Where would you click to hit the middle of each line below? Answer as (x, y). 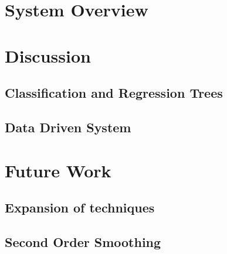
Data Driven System (68, 127)
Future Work (58, 170)
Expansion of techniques (80, 207)
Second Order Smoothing (83, 241)
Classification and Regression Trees (114, 93)
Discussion (48, 55)
